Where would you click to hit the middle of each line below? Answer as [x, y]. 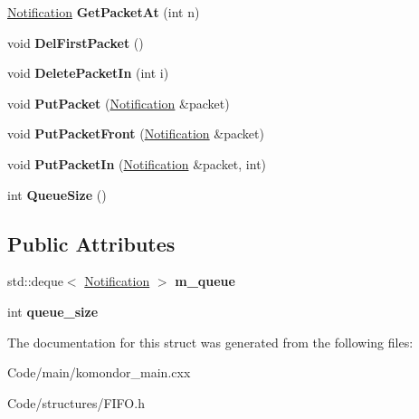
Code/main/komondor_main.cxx [99, 372]
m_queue [205, 281]
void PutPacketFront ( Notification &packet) [136, 133]
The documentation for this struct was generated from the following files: [210, 342]
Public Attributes [91, 243]
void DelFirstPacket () [76, 42]
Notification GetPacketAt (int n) [104, 12]
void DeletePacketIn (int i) [88, 73]
